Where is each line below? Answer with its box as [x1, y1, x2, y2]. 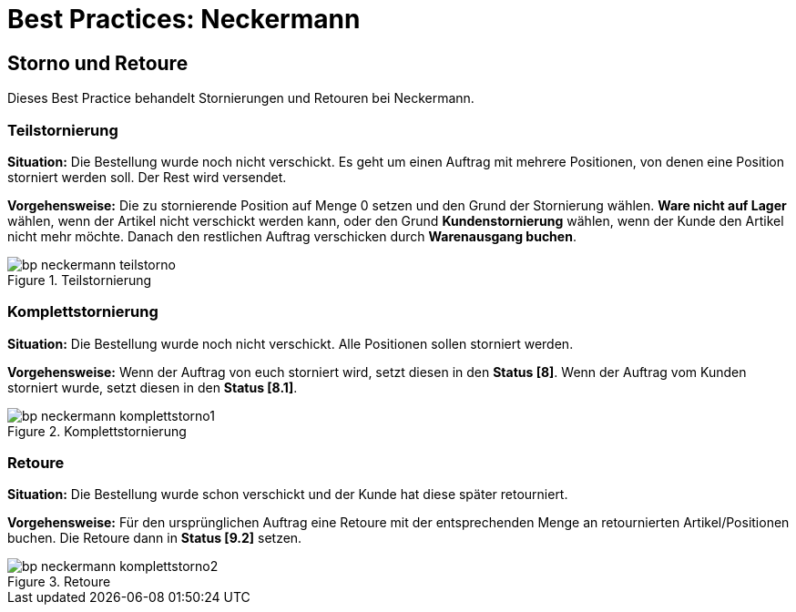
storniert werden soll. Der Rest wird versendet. [7, 168, 287, 185]
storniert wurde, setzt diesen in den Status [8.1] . [7, 379, 298, 395]
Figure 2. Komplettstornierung [7, 423, 187, 439]
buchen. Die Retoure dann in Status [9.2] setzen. [7, 530, 302, 546]
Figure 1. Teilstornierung [7, 271, 152, 288]
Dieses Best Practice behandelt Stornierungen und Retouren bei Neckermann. [7, 90, 475, 107]
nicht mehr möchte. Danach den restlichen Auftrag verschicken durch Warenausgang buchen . [7, 228, 577, 244]
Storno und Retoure [7, 51, 189, 75]
